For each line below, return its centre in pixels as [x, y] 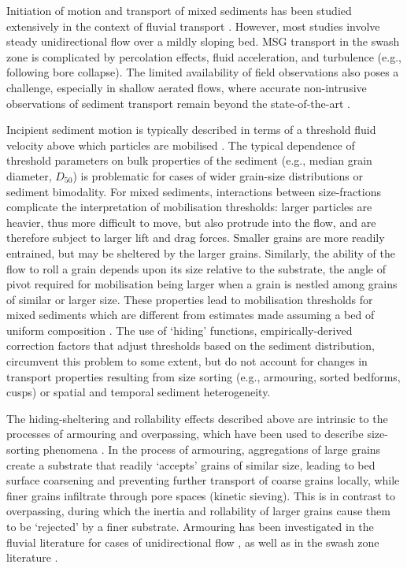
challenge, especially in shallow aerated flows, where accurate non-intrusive [187, 87]
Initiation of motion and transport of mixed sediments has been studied [179, 10]
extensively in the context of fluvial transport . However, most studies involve [193, 26]
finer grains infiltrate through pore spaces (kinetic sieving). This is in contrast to [201, 495]
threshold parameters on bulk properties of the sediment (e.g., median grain [189, 160]
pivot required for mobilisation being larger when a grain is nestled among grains [202, 284]
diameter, [29, 175]
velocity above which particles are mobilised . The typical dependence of [181, 145]
